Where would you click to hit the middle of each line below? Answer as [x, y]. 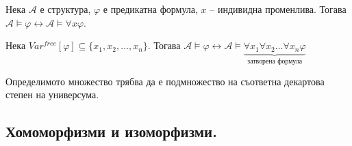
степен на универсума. [52, 94]
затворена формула [275, 62]
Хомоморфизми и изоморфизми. [111, 131]
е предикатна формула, [150, 9]
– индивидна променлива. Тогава [278, 9]
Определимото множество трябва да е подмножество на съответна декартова [165, 81]
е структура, [65, 9]
